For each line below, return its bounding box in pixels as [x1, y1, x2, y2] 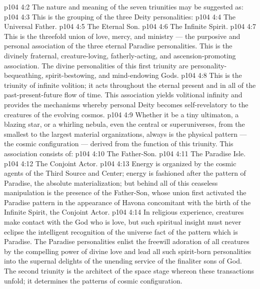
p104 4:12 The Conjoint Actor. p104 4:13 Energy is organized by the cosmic [4, 158, 236, 168]
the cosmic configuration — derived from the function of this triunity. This [4, 138, 233, 149]
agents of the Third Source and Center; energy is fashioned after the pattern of [4, 168, 246, 178]
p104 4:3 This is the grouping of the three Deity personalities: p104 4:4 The [4, 11, 236, 21]
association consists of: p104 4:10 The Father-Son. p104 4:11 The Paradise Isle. [4, 148, 246, 158]
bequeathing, [4, 70, 43, 80]
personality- [190, 60, 227, 70]
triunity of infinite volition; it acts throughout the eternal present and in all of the [4, 79, 256, 90]
